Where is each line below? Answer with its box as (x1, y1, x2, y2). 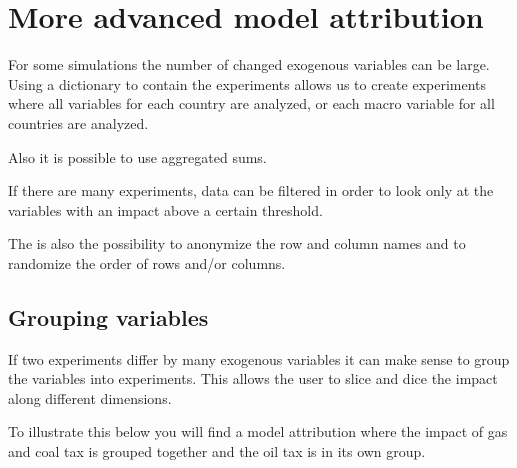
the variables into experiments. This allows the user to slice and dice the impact (8, 368, 498, 389)
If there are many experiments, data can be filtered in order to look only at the (8, 180, 494, 201)
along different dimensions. (8, 387, 172, 408)
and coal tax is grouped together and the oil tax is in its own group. (8, 441, 426, 462)
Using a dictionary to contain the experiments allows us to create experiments (8, 73, 487, 94)
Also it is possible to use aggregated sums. (8, 146, 267, 167)
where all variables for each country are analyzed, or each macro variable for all (8, 93, 495, 114)
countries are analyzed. (8, 112, 149, 133)
